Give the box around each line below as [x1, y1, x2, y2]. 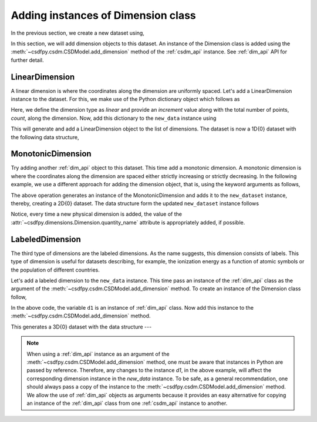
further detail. [11, 56, 44, 63]
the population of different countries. [11, 266, 100, 273]
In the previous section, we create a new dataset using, [11, 29, 145, 36]
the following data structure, [11, 133, 79, 140]
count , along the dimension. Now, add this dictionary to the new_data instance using [11, 115, 217, 122]
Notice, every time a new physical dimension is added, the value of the [11, 210, 182, 217]
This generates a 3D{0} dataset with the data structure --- [11, 323, 152, 330]
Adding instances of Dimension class [11, 9, 196, 22]
